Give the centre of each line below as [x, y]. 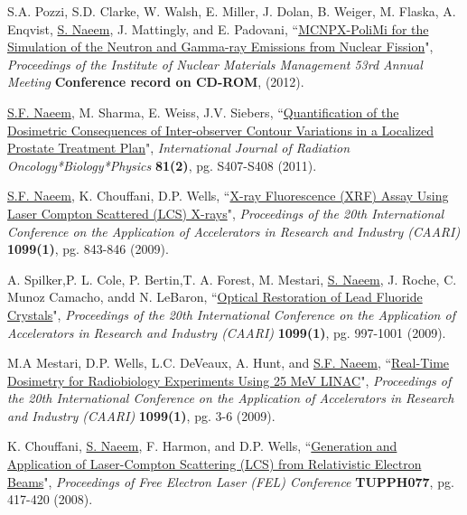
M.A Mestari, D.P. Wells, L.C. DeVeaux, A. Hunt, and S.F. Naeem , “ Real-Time [229, 363]
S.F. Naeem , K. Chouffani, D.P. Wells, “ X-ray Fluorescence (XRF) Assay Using [228, 196]
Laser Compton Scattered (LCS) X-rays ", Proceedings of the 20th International [226, 213]
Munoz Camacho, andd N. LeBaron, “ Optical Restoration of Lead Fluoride [215, 297]
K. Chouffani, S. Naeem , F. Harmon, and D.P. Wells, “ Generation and [202, 446]
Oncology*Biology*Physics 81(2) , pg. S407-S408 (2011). [162, 165]
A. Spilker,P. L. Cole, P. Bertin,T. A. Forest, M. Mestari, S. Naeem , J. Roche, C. [232, 279]
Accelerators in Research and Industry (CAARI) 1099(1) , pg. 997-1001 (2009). [227, 332]
